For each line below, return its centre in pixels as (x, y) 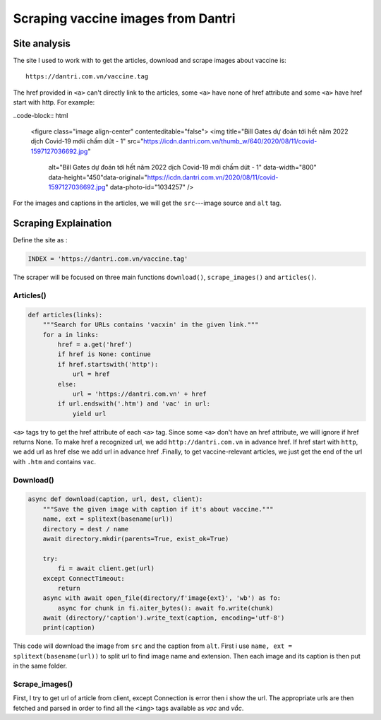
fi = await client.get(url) (106, 568)
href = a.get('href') (95, 344)
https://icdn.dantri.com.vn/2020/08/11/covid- (213, 177)
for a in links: (71, 335)
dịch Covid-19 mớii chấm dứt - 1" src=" (87, 141)
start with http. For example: (54, 102)
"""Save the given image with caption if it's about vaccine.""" (158, 509)
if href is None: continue (104, 354)
